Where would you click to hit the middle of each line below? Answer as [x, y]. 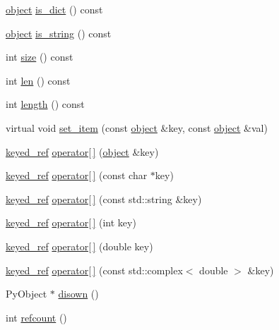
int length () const [45, 104]
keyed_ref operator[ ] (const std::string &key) [104, 198]
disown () [78, 294]
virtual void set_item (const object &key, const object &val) [137, 127]
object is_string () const [59, 33]
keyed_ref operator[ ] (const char [77, 175]
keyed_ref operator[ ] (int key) [71, 222]
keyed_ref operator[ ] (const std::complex [94, 270]
